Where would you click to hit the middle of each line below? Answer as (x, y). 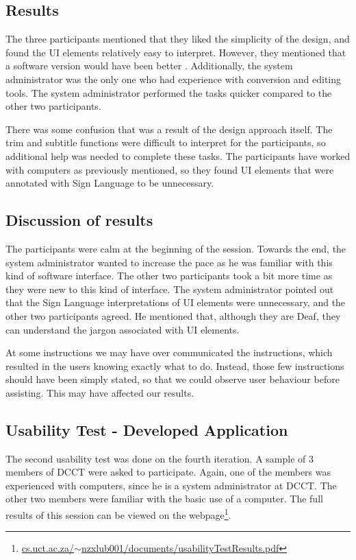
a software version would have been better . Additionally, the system (149, 66)
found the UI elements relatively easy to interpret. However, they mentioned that (176, 52)
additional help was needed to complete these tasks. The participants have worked (178, 155)
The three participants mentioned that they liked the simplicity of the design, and (178, 39)
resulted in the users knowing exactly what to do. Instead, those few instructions (175, 365)
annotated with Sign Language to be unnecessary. (110, 183)
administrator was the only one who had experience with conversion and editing (174, 79)
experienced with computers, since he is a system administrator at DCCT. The (171, 485)
